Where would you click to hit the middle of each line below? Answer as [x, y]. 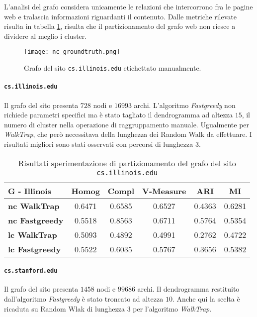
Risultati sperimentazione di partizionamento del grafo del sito [127, 163]
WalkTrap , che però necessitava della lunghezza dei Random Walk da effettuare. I [128, 134]
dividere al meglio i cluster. [45, 36]
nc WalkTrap [34, 206]
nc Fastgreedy [36, 220]
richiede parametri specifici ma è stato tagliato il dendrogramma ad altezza [118, 115]
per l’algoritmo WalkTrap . [172, 308]
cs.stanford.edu [31, 271]
